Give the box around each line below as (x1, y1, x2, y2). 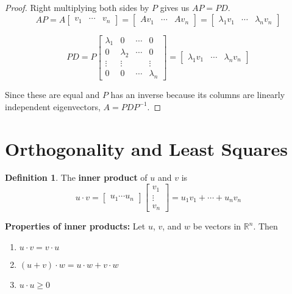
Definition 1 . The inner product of (5, 171, 148, 184)
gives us (160, 1, 190, 13)
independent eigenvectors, (5, 100, 101, 113)
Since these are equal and (5, 88, 100, 101)
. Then (253, 220, 278, 233)
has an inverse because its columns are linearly (110, 88, 285, 101)
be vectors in (193, 220, 241, 233)
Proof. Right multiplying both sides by (5, 1, 149, 13)
